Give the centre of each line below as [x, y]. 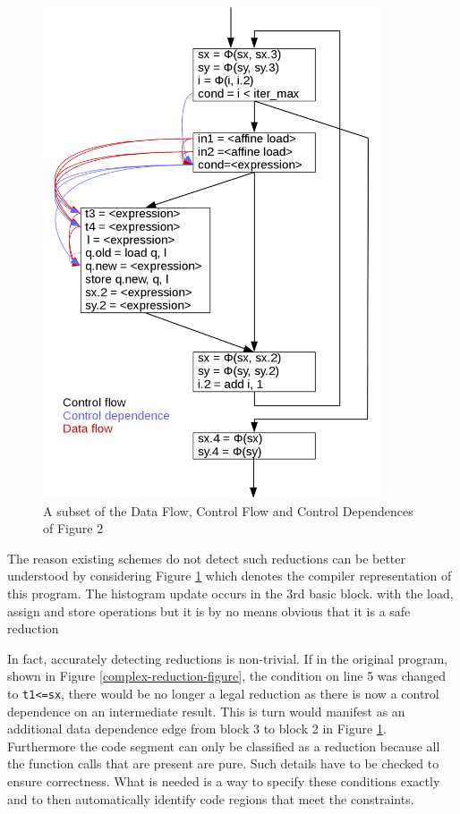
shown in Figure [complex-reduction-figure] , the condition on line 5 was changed [227, 676]
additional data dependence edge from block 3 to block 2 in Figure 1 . [197, 729]
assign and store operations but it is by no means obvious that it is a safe [209, 610]
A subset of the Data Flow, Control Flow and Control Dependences [228, 510]
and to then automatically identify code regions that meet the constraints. [211, 798]
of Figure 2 [73, 528]
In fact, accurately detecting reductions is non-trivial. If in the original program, [227, 658]
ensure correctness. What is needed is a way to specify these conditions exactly [224, 781]
